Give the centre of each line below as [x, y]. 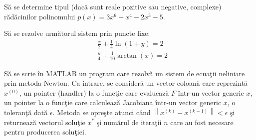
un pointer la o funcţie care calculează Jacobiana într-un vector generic [113, 102]
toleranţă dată [26, 112]
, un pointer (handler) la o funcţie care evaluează [94, 92]
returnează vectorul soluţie [45, 122]
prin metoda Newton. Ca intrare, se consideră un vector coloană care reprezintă [126, 83]
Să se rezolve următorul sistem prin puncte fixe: [77, 33]
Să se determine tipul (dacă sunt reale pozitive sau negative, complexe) [113, 6]
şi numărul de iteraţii [129, 122]
